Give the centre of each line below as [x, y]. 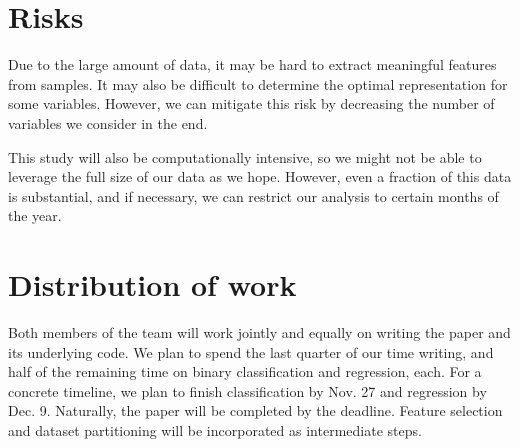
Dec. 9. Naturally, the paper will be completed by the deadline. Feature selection [255, 410]
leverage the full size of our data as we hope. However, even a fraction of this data [260, 176]
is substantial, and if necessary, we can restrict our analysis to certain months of [253, 195]
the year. [35, 215]
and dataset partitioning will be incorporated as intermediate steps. [215, 429]
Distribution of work [152, 284]
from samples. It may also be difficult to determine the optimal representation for [258, 83]
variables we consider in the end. [108, 122]
